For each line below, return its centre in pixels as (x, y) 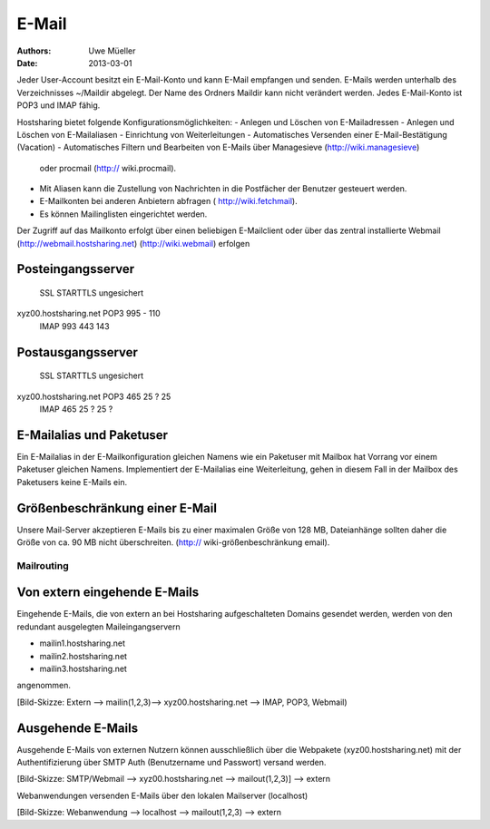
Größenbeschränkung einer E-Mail (117, 508)
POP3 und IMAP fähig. (59, 105)
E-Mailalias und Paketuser (92, 435)
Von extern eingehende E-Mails (108, 593)
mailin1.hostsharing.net (83, 643)
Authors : (34, 51)
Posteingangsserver (76, 269)
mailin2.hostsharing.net (83, 656)
